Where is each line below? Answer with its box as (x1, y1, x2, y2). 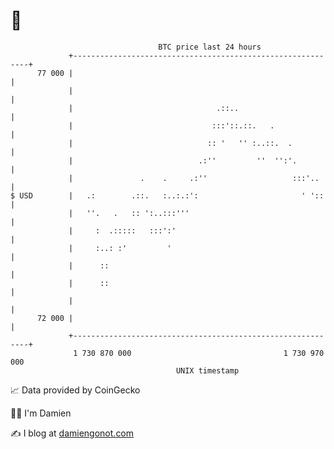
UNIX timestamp (175, 365, 240, 376)
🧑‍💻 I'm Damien (10, 407, 72, 419)
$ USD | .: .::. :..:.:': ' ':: (10, 190, 325, 201)
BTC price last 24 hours (158, 42, 262, 52)
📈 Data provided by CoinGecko (10, 384, 141, 396)
